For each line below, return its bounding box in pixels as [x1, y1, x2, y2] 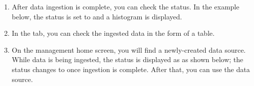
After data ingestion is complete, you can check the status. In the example [11, 1, 240, 11]
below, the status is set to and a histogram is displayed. [11, 11, 182, 21]
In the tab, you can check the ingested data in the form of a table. [11, 28, 215, 38]
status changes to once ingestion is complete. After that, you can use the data [11, 64, 250, 74]
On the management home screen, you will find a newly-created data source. [11, 44, 246, 55]
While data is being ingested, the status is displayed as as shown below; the [11, 54, 244, 65]
